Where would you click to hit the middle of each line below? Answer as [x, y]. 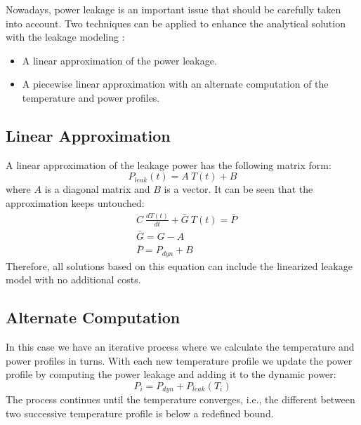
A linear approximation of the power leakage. [119, 60]
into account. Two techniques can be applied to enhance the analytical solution [176, 23]
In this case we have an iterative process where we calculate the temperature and [180, 347]
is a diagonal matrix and [97, 189]
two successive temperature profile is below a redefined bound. [140, 413]
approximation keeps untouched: [75, 202]
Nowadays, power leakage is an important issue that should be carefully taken [173, 9]
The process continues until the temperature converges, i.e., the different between [180, 399]
